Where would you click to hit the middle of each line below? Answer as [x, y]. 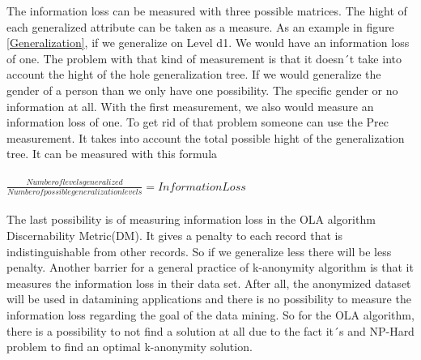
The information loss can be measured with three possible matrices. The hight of [207, 11]
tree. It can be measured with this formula [112, 154]
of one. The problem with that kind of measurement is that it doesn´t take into [204, 58]
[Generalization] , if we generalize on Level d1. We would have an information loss [208, 43]
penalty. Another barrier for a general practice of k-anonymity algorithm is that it [210, 267]
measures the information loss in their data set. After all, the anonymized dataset [209, 283]
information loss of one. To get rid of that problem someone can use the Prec [198, 122]
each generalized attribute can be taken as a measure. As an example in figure [200, 26]
